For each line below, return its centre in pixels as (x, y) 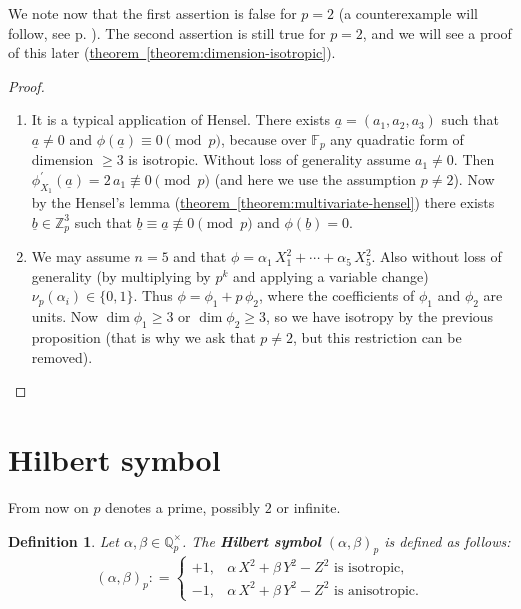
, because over (264, 138)
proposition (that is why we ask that (143, 337)
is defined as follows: (447, 540)
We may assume (80, 256)
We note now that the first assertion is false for (152, 13)
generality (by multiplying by (121, 275)
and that (200, 256)
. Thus (153, 295)
